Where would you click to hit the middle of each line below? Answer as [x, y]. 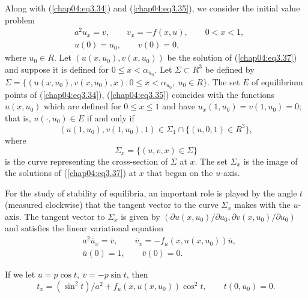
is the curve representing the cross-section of [86, 161]
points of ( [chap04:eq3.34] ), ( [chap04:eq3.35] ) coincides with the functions [140, 94]
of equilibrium [277, 81]
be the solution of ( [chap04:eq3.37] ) [232, 57]
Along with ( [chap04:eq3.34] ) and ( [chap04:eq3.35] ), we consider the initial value [152, 8]
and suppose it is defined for [57, 69]
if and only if [110, 117]
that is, [18, 117]
